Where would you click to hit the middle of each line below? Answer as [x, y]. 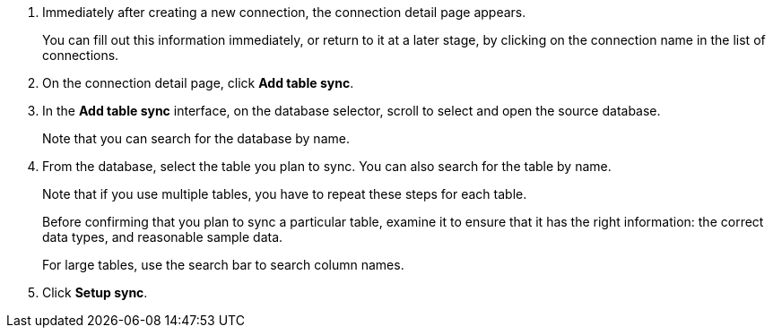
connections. [81, 55]
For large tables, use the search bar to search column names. [223, 265]
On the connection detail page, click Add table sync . [198, 83]
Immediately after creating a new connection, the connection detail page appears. [284, 12]
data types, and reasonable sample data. [163, 237]
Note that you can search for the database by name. [196, 138]
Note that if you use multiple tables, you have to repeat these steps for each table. [285, 194]
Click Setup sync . [95, 292]
